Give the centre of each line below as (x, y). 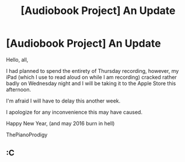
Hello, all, (17, 59)
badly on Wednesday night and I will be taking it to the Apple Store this (91, 83)
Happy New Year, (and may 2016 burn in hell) (60, 123)
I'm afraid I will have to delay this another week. (63, 101)
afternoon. (19, 89)
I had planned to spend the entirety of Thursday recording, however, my (92, 71)
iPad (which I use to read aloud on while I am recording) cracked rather (91, 77)
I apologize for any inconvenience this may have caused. (74, 112)
